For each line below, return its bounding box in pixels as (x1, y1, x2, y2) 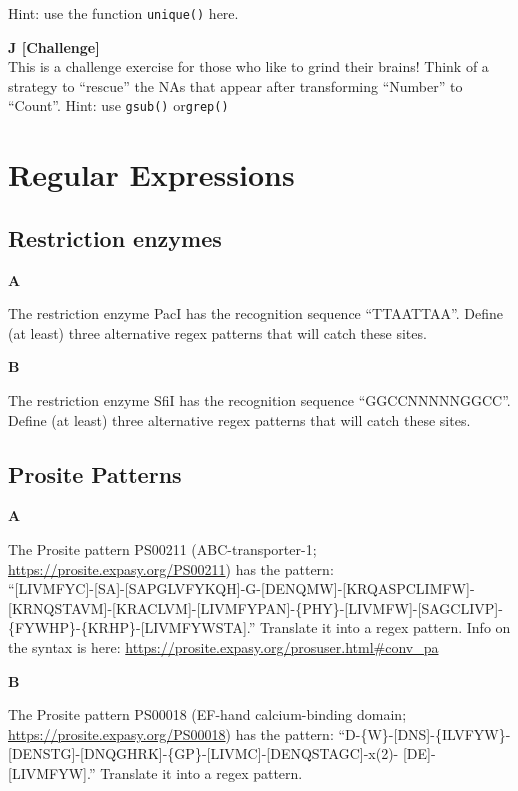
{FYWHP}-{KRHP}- (8, 617, 141, 638)
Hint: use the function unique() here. (8, 3, 239, 23)
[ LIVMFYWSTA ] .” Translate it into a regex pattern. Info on (140, 617, 511, 638)
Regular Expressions (8, 154, 295, 195)
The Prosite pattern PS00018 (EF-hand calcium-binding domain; (8, 704, 407, 725)
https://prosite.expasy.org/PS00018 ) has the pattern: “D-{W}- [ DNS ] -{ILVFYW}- (8, 723, 511, 744)
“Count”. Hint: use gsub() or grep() (8, 95, 229, 116)
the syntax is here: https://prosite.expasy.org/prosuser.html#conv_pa (8, 637, 439, 657)
